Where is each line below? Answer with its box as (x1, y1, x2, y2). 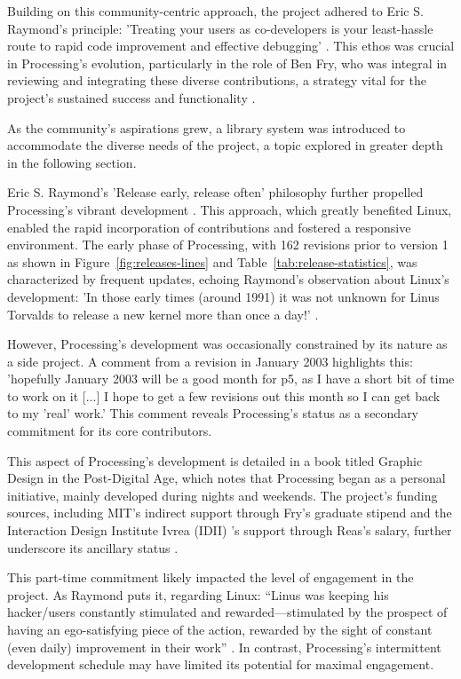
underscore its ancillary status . (7, 538, 179, 557)
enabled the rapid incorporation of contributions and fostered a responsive (7, 217, 411, 236)
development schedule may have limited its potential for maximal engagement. (7, 655, 434, 674)
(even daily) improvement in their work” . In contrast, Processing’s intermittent (7, 637, 441, 656)
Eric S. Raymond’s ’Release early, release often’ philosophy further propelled (7, 183, 424, 201)
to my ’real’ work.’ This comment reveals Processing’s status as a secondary (7, 404, 419, 422)
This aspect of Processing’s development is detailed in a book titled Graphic (7, 451, 423, 470)
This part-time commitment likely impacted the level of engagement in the (7, 568, 414, 587)
